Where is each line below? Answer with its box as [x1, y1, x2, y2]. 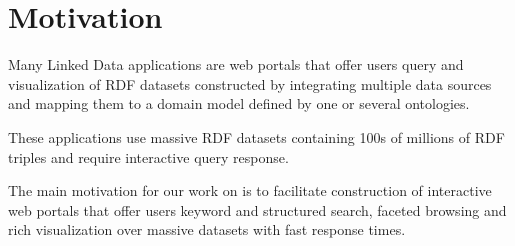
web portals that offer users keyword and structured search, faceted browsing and [8, 199, 507, 220]
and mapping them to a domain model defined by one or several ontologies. [8, 93, 470, 114]
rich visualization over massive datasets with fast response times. [8, 219, 406, 240]
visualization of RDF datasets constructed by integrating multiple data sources [8, 73, 492, 94]
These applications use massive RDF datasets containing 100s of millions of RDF [8, 126, 505, 147]
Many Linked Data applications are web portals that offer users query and [8, 54, 464, 75]
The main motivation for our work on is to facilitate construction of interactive [8, 180, 492, 201]
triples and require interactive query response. [8, 146, 289, 167]
